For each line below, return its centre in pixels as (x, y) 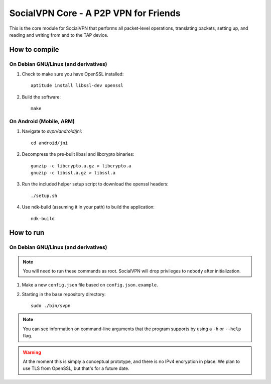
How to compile (34, 50)
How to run (27, 233)
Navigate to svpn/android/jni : (52, 131)
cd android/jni (49, 143)
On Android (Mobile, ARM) (42, 122)
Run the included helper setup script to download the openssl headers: (95, 184)
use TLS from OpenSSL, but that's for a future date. (76, 368)
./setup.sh (44, 196)
